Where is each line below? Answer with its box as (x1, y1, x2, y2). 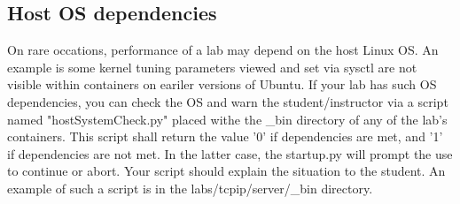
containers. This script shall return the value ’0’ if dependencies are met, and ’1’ (7, 127, 443, 146)
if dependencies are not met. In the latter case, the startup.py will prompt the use (7, 144, 453, 162)
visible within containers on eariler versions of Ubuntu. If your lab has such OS (7, 75, 437, 94)
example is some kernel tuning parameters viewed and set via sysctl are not (7, 57, 417, 76)
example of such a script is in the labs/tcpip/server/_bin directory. (7, 178, 373, 197)
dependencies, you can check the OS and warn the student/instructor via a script (7, 92, 448, 110)
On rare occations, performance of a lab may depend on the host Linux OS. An (7, 41, 439, 59)
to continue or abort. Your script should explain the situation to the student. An (7, 162, 446, 180)
